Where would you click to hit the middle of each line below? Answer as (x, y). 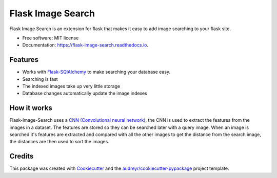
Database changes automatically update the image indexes (85, 93)
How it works (31, 108)
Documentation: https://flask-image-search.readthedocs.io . (85, 45)
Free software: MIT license (51, 38)
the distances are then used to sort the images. (60, 142)
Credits (22, 156)
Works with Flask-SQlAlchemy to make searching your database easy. (96, 72)
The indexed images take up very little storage (71, 86)
